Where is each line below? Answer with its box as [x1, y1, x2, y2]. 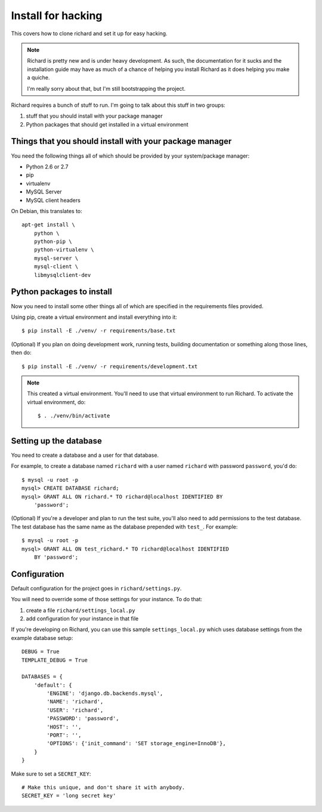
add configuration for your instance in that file [26, 615, 139, 622]
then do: [11, 349, 32, 356]
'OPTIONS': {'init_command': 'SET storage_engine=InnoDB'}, [47, 740, 226, 747]
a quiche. [27, 74, 50, 81]
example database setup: [11, 634, 73, 641]
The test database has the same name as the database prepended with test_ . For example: [11, 523, 238, 530]
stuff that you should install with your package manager [26, 112, 163, 119]
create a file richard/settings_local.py [26, 607, 135, 614]
